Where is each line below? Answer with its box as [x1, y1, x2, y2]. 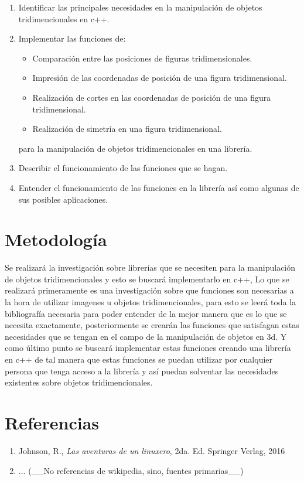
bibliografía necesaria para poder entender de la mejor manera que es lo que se [5, 307, 287, 319]
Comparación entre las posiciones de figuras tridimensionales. [32, 52, 252, 64]
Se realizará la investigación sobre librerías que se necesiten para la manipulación [5, 261, 296, 274]
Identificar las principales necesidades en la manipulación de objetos [18, 1, 262, 13]
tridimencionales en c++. [18, 12, 110, 25]
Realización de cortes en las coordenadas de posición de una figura [32, 91, 271, 103]
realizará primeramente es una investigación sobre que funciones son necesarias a [5, 284, 294, 296]
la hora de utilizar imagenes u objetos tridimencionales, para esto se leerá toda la [5, 296, 296, 308]
